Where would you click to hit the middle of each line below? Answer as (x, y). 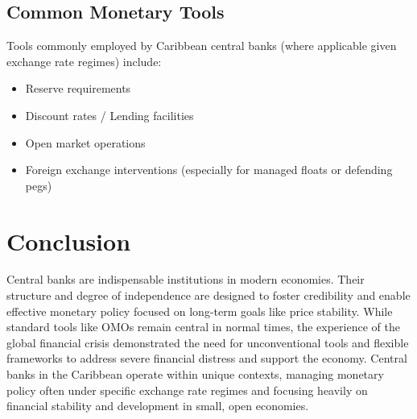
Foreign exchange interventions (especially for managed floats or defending (209, 170)
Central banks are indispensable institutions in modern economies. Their (186, 279)
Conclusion (69, 241)
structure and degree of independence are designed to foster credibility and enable (208, 295)
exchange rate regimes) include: (84, 61)
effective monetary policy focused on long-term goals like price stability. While (200, 311)
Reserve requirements (78, 88)
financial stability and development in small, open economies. (158, 406)
